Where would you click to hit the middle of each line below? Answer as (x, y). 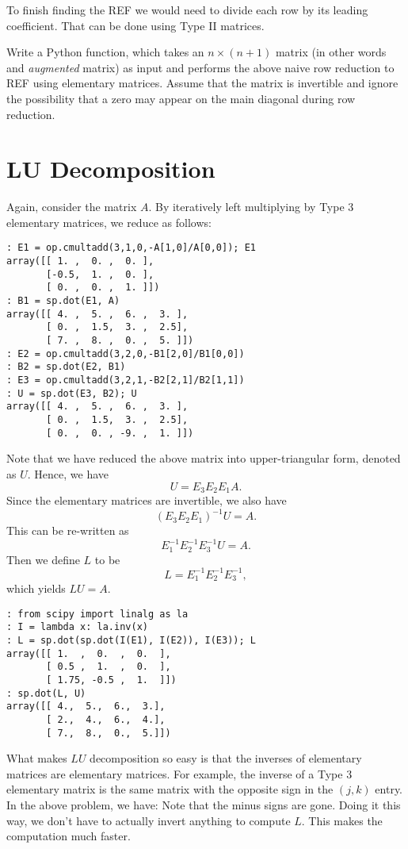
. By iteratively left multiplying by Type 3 (251, 207)
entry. (389, 789)
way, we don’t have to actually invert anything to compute (149, 820)
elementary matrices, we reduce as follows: (109, 222)
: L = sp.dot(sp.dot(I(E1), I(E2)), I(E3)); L (131, 641)
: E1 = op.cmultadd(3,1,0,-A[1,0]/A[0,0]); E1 (131, 248)
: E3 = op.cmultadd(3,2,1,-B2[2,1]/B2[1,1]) (126, 380)
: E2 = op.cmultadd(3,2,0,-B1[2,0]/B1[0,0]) (126, 353)
